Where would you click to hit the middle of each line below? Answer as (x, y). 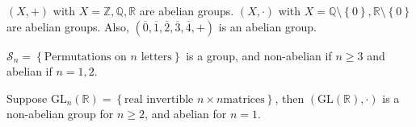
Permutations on (85, 57)
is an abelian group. (267, 26)
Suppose (27, 98)
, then (290, 98)
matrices (244, 99)
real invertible (159, 99)
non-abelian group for (60, 114)
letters (156, 57)
